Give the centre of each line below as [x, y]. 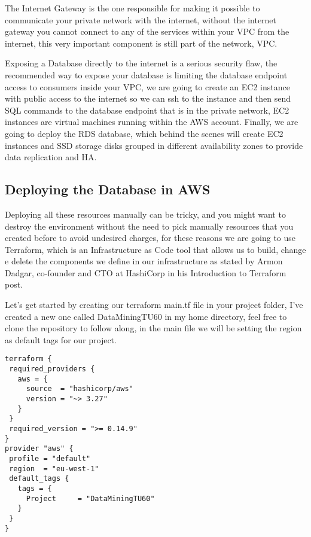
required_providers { [52, 369]
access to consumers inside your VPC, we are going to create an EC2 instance [147, 86]
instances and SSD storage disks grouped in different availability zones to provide [154, 145]
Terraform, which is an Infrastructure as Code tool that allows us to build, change [155, 249]
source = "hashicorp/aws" [80, 389]
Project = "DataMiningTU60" [90, 498]
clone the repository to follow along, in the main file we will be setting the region [153, 328]
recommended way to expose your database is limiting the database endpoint [146, 74]
